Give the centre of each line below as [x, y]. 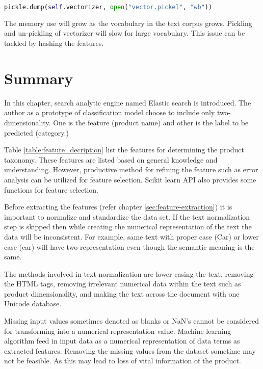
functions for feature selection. [51, 189]
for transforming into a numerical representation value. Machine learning [118, 331]
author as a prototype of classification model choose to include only [110, 112]
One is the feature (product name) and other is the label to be [151, 122]
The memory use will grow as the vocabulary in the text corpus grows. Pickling [128, 23]
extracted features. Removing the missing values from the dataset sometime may [130, 350]
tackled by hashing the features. [54, 43]
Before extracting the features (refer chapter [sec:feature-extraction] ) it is [118, 207]
